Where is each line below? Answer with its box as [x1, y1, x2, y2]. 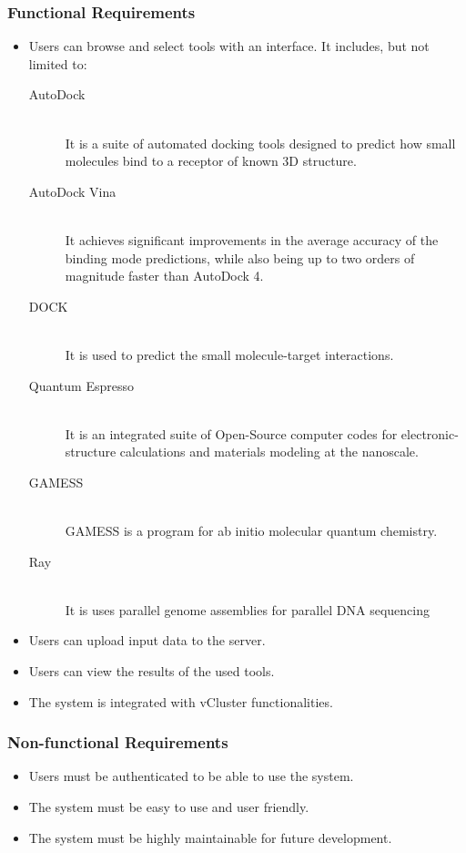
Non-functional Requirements [7, 731, 228, 754]
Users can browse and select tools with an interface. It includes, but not [28, 36, 430, 56]
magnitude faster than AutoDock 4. [65, 266, 264, 285]
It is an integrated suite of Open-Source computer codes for [65, 424, 398, 443]
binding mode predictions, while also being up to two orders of [65, 248, 415, 267]
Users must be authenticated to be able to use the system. [28, 766, 354, 786]
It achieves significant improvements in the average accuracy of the [65, 230, 439, 249]
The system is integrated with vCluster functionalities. [28, 692, 333, 711]
